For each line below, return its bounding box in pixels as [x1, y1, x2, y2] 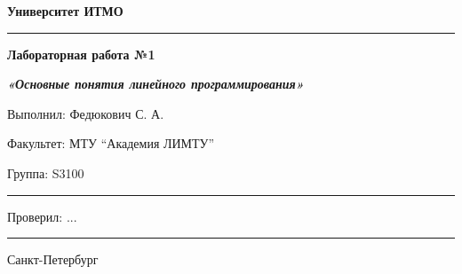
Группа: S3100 [7, 163, 84, 182]
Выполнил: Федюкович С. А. [7, 104, 164, 122]
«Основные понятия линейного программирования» [7, 74, 304, 93]
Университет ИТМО [7, 2, 123, 20]
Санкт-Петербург [7, 250, 99, 269]
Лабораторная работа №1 [7, 44, 155, 63]
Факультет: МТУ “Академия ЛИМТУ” [7, 134, 215, 153]
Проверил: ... [7, 207, 77, 225]
